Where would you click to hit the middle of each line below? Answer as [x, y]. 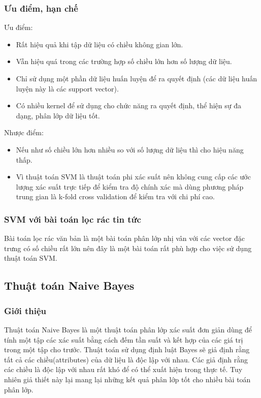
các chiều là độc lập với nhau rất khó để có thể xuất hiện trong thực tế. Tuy [123, 369]
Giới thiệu [25, 310]
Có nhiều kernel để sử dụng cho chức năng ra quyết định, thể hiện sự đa [128, 105]
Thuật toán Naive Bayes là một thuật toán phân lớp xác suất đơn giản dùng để [128, 329]
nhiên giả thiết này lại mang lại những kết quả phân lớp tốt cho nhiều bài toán [127, 379]
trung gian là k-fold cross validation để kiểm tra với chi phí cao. [115, 196]
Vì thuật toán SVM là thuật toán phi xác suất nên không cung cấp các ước [133, 177]
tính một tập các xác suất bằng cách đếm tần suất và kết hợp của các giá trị [124, 339]
